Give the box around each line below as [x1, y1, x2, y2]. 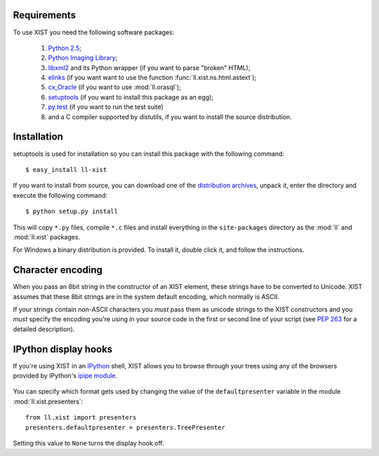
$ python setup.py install [25, 208, 119, 215]
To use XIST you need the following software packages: [13, 28, 175, 36]
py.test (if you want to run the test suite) [48, 102, 164, 112]
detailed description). [13, 325, 75, 333]
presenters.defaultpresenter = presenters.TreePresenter [25, 423, 226, 431]
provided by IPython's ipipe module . [13, 372, 118, 380]
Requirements [13, 9, 77, 21]
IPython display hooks [13, 343, 113, 355]
